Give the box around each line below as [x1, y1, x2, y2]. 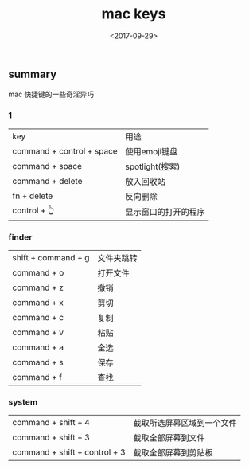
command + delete [12, 175, 83, 186]
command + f [12, 371, 62, 382]
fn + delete [12, 190, 53, 201]
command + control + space [12, 145, 118, 156]
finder [8, 232, 33, 243]
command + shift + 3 [12, 432, 90, 443]
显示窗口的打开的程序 [125, 206, 205, 217]
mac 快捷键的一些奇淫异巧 [8, 89, 95, 100]
